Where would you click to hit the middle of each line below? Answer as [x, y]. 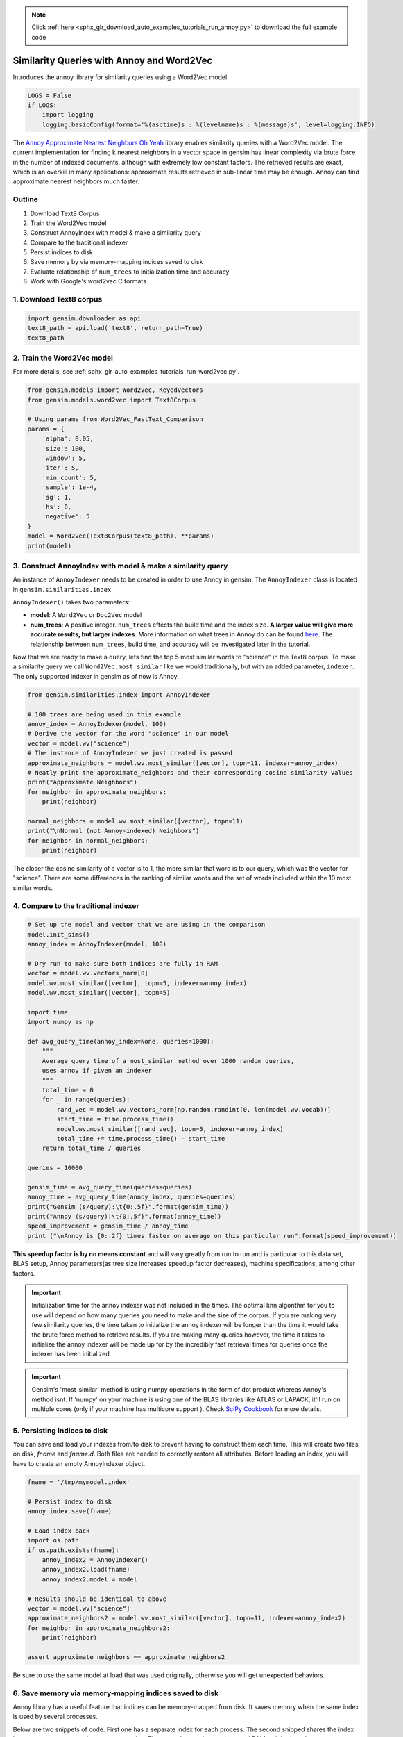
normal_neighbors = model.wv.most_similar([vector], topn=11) [135, 821]
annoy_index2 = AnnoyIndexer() [95, 1559]
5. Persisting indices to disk [60, 1430]
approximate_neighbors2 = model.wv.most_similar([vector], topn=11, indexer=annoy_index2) [187, 1618]
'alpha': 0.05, [68, 439]
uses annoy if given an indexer [97, 1071]
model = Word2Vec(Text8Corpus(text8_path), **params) [121, 536]
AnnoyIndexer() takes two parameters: [71, 602]
